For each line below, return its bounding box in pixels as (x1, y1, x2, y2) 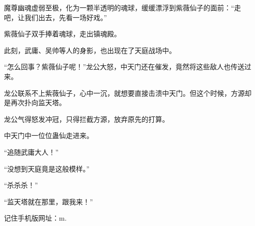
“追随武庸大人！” (4, 146, 59, 157)
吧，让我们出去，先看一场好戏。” (4, 12, 107, 22)
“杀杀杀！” (4, 180, 38, 190)
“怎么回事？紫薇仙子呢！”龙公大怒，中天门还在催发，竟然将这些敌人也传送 (4, 61, 245, 72)
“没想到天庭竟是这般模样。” (4, 163, 90, 173)
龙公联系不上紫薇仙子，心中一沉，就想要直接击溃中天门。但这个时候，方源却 (4, 87, 252, 98)
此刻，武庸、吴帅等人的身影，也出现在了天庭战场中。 (4, 45, 176, 55)
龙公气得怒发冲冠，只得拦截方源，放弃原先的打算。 (4, 113, 169, 124)
